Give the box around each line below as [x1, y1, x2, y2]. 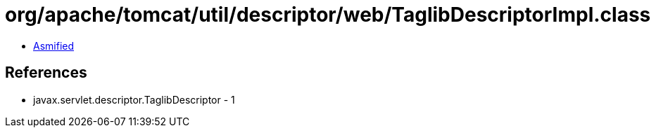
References [5, 64, 87, 82]
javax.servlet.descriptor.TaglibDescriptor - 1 [33, 93, 235, 106]
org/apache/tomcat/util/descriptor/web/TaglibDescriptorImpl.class [5, 3, 651, 27]
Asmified [33, 39, 75, 52]
